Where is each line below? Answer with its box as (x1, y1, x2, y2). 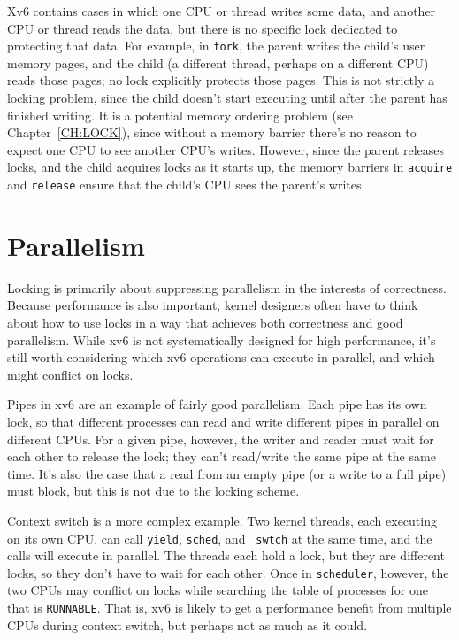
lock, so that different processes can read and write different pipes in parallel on (7, 413, 440, 430)
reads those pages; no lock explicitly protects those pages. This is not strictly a (7, 71, 434, 89)
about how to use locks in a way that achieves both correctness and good (7, 313, 403, 332)
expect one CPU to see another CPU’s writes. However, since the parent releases (7, 140, 445, 158)
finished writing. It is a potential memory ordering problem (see (7, 105, 353, 124)
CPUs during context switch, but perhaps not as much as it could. (7, 615, 368, 634)
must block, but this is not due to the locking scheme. (7, 482, 300, 500)
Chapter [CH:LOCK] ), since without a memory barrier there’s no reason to (7, 123, 417, 142)
